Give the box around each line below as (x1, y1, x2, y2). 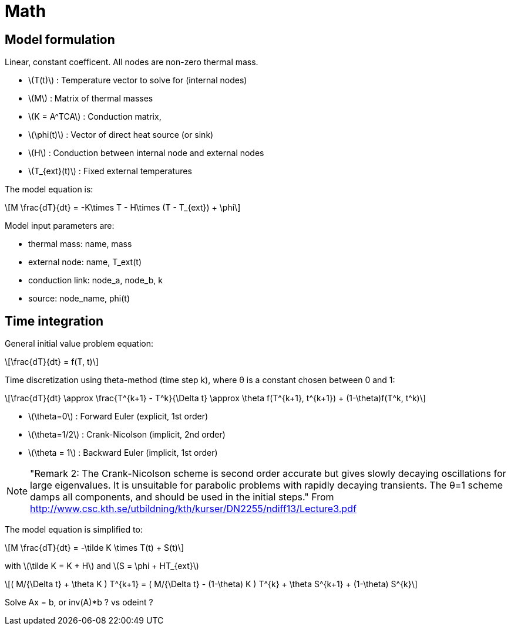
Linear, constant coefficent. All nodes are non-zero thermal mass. (5, 57, 258, 67)
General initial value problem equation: (5, 338, 154, 349)
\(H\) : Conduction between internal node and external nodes (28, 148, 264, 158)
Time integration (5, 313, 104, 328)
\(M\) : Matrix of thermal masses (28, 93, 153, 104)
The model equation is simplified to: (5, 524, 143, 535)
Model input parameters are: (5, 221, 115, 231)
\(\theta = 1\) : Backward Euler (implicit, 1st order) (28, 448, 218, 458)
